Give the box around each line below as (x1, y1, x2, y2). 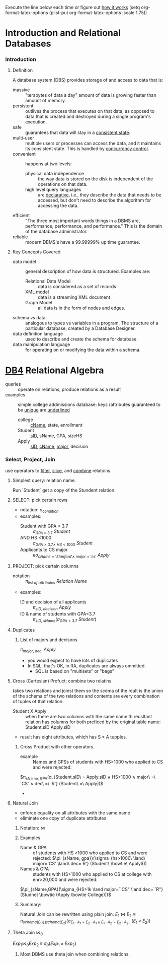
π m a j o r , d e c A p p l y (20, 647, 56, 654)
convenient (12, 151, 36, 157)
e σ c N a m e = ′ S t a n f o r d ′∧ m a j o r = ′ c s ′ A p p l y (32, 552, 110, 559)
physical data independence (25, 171, 84, 177)
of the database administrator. (25, 229, 88, 235)
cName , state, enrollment (30, 422, 83, 428)
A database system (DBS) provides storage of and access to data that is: (12, 77, 163, 83)
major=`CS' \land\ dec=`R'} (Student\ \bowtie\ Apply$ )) (32, 860, 147, 866)
